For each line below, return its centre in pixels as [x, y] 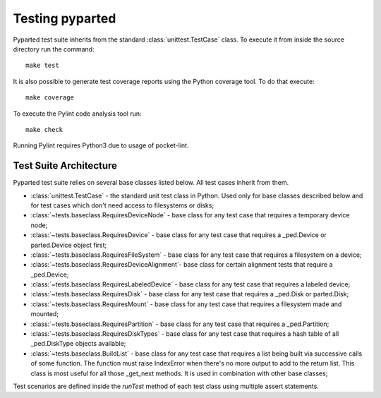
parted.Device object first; [69, 245]
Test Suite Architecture [65, 166]
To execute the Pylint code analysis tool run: [77, 114]
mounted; [45, 314]
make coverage [50, 98]
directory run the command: [54, 49]
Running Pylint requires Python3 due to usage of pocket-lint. [101, 145]
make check [44, 129]
